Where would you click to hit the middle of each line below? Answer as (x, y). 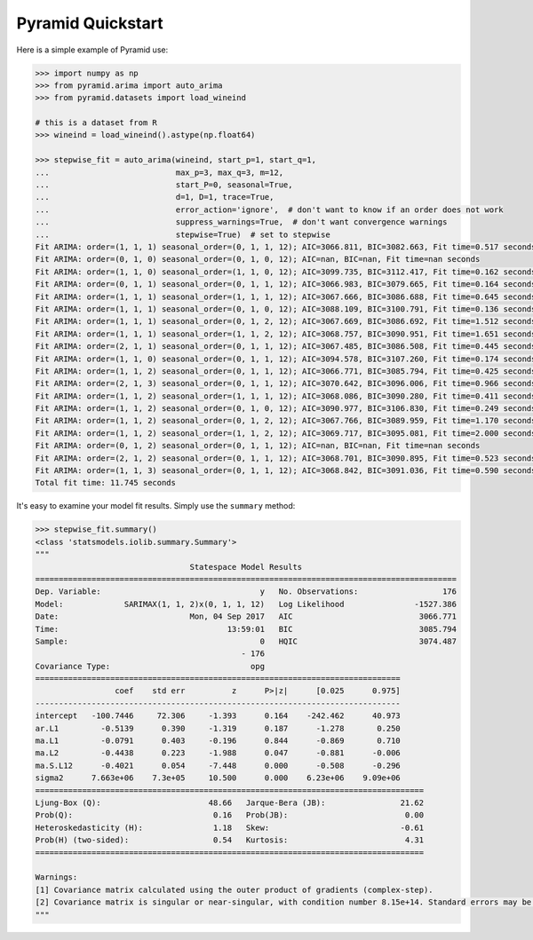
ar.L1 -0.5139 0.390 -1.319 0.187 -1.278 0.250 (218, 728)
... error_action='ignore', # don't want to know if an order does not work (269, 209)
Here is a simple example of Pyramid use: (92, 50)
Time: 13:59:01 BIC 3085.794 (246, 629)
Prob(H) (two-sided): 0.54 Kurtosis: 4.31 (230, 840)
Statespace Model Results (246, 567)
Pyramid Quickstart (90, 23)
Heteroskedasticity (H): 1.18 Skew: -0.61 (230, 827)
